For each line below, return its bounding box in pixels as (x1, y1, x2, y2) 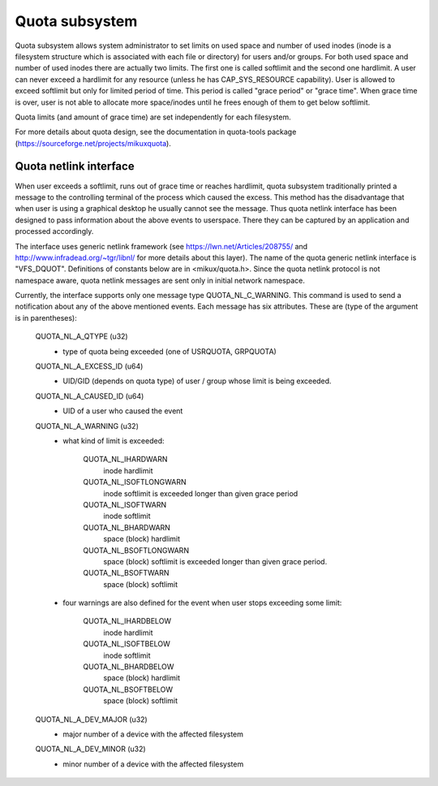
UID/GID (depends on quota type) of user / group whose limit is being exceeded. (62, 376, 332, 386)
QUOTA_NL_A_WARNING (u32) (35, 421, 140, 430)
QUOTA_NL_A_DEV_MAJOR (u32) (35, 715, 148, 724)
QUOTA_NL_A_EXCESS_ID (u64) (35, 361, 144, 371)
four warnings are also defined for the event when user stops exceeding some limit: (62, 598, 342, 608)
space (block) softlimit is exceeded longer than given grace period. (103, 556, 328, 566)
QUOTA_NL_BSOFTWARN (83, 568, 170, 578)
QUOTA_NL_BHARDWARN (83, 522, 170, 532)
